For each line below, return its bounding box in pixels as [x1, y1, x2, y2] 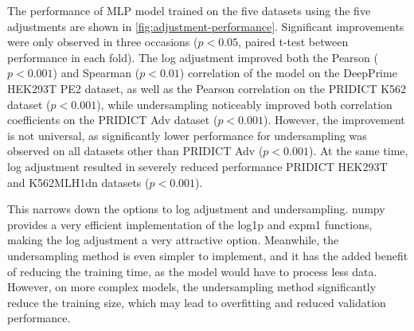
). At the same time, [308, 142, 408, 159]
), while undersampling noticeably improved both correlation [96, 95, 393, 112]
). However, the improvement [263, 111, 405, 128]
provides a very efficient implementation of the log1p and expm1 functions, [7, 216, 373, 232]
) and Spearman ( [53, 64, 140, 81]
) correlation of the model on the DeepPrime [179, 64, 397, 81]
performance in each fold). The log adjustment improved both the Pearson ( [7, 49, 379, 65]
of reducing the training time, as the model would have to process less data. [7, 263, 377, 279]
